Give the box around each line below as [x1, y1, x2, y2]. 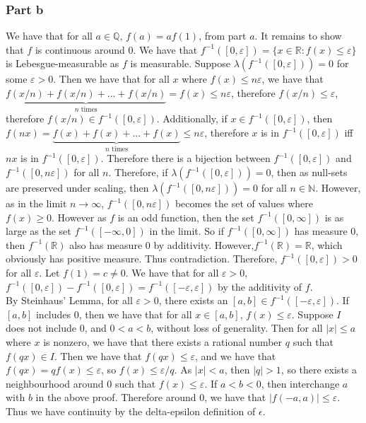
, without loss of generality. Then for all [150, 320, 323, 335]
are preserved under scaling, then [6, 180, 149, 195]
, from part [199, 28, 247, 43]
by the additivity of [218, 279, 302, 294]
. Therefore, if [108, 165, 168, 180]
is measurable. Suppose [130, 56, 230, 71]
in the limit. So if [149, 224, 224, 238]
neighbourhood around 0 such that [6, 376, 156, 390]
